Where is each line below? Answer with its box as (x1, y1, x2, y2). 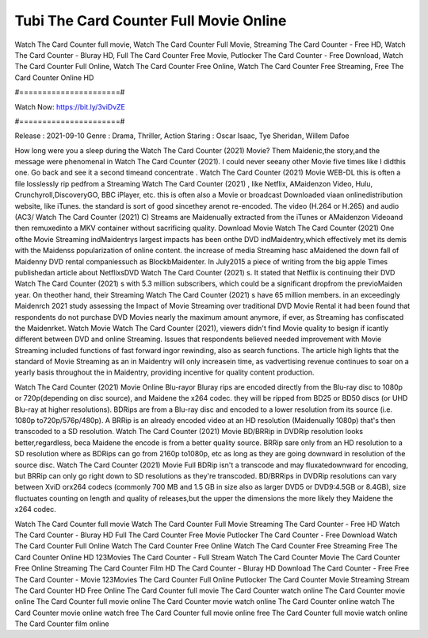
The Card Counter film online (14, 619, 110, 628)
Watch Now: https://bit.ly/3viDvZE (14, 102, 126, 111)
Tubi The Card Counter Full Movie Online (14, 12, 287, 29)
